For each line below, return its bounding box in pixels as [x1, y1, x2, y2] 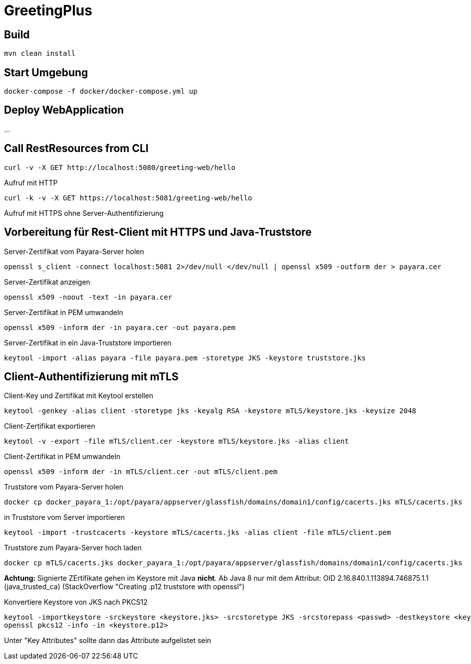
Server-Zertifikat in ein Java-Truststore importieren [4, 338, 172, 347]
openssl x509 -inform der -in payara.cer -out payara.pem [4, 323, 235, 332]
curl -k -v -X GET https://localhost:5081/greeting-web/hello [4, 193, 252, 202]
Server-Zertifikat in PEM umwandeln [4, 308, 123, 317]
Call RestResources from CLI [4, 142, 149, 155]
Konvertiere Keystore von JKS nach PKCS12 [4, 598, 148, 607]
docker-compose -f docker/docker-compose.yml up [4, 87, 198, 96]
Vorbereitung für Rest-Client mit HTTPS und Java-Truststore [4, 226, 312, 239]
